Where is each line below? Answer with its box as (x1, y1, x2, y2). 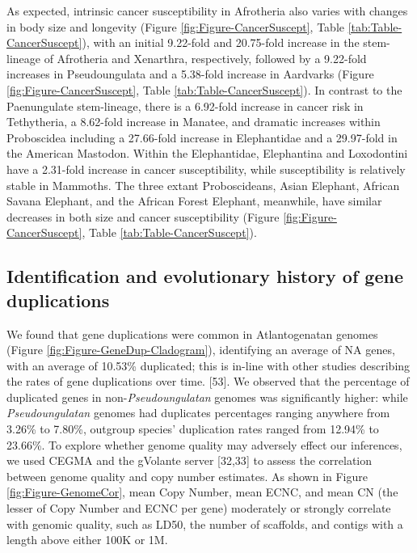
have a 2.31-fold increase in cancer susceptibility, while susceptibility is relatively (6, 160, 406, 177)
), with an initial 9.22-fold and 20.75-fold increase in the (82, 34, 360, 51)
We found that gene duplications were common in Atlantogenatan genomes (6, 325, 378, 342)
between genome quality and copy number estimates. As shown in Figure (6, 467, 368, 484)
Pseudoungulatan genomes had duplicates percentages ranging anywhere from (6, 404, 390, 421)
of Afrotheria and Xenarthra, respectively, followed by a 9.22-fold (44, 49, 367, 66)
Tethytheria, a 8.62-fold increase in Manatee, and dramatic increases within (6, 113, 381, 130)
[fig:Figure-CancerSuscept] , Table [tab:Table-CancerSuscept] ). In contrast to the (6, 81, 402, 98)
